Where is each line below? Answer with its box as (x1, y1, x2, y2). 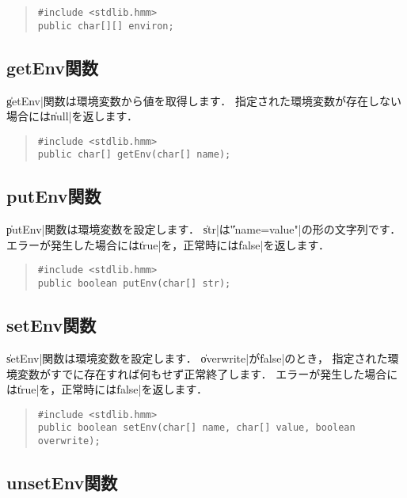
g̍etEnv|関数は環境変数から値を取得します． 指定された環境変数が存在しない (6, 92, 401, 108)
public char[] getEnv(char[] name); (37, 149, 231, 161)
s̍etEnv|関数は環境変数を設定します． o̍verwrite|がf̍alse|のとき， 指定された (6, 349, 388, 366)
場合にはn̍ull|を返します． (6, 108, 138, 124)
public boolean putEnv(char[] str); (37, 278, 231, 290)
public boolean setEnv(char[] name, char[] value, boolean (37, 422, 356, 434)
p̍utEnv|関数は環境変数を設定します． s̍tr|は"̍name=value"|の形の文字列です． (6, 221, 401, 238)
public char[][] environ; (37, 20, 174, 32)
